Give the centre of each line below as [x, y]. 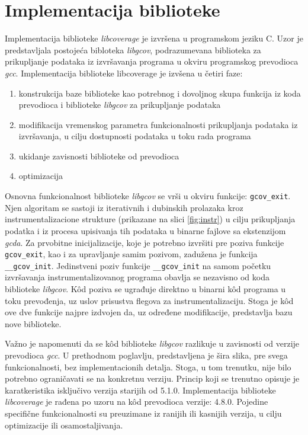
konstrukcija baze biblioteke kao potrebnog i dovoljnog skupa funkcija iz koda [160, 93]
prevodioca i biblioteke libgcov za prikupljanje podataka [120, 105]
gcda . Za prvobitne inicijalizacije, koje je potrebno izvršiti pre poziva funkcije [145, 242]
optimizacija [41, 176]
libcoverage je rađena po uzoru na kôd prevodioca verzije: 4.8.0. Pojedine [137, 402]
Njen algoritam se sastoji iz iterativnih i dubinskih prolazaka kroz [124, 207]
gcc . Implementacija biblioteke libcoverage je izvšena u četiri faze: [124, 73]
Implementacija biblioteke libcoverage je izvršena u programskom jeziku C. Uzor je [154, 38]
